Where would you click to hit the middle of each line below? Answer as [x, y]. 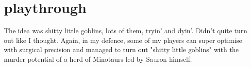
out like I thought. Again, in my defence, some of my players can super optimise [123, 40]
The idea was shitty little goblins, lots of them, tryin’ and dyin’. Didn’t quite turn [126, 31]
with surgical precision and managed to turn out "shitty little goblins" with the [121, 49]
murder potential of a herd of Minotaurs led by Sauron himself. [98, 59]
